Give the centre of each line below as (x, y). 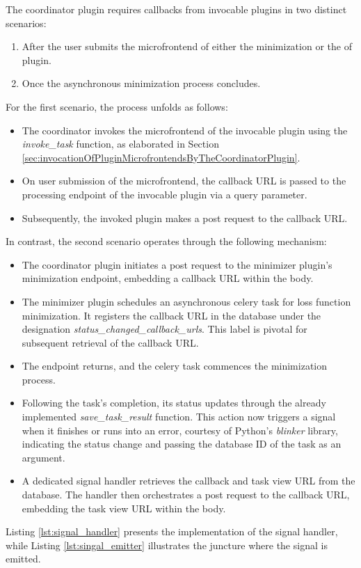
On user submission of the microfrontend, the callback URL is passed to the (184, 181)
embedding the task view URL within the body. (124, 508)
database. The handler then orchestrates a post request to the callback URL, (186, 495)
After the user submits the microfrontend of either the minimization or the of (187, 46)
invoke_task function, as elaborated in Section (120, 144)
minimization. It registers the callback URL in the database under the (171, 315)
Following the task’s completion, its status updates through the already (174, 403)
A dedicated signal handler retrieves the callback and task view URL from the (188, 481)
